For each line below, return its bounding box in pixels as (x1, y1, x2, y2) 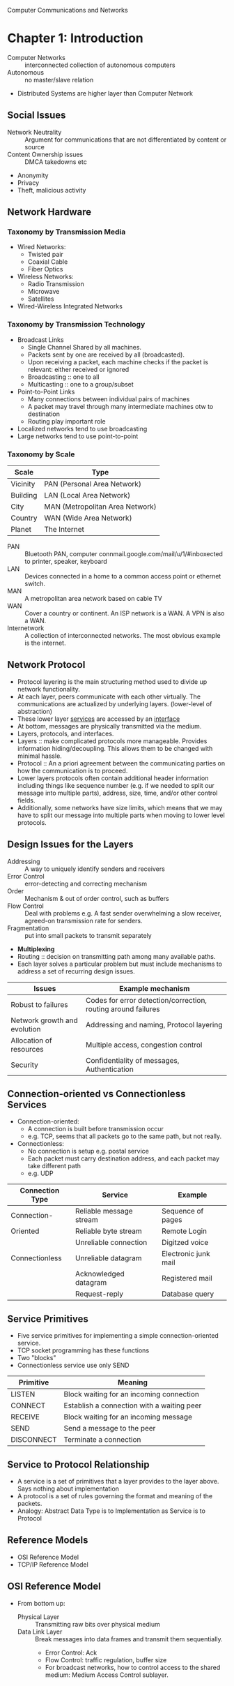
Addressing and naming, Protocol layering (86, 1020, 223, 1029)
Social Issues (7, 110, 66, 121)
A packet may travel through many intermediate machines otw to (27, 402, 214, 410)
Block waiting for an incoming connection (63, 1389, 200, 1399)
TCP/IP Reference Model (17, 1560, 88, 1569)
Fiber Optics (27, 265, 63, 274)
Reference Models (7, 1535, 88, 1546)
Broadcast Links (17, 335, 64, 344)
